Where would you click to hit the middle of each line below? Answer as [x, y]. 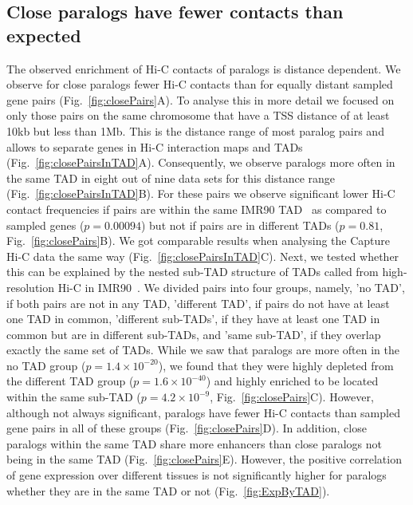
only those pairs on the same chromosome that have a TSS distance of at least [198, 115]
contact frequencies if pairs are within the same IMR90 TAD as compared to [197, 209]
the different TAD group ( [70, 381]
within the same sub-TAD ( [74, 397]
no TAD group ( [46, 365]
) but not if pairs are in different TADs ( [240, 225]
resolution [31, 287]
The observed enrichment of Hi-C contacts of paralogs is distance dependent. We [204, 68]
